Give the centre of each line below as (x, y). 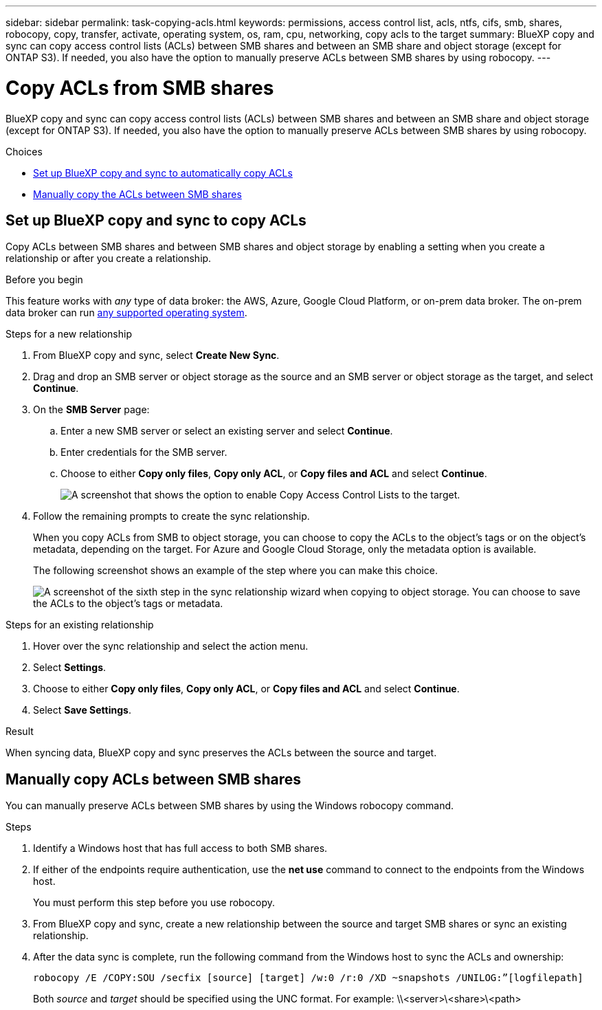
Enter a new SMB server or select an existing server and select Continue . (227, 431)
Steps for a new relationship (69, 334)
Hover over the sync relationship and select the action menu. (171, 646)
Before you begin (44, 280)
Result (20, 732)
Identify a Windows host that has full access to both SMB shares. (180, 848)
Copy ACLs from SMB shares (140, 88)
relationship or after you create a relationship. (109, 259)
